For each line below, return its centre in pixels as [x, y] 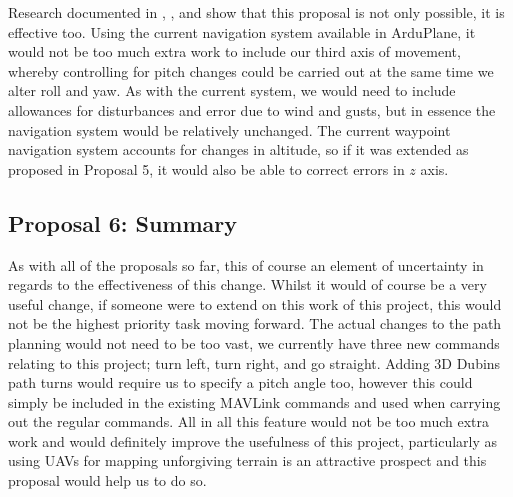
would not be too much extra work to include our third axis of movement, [234, 51]
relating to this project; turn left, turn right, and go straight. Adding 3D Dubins [254, 362]
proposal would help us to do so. [107, 480]
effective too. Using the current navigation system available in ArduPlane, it [242, 31]
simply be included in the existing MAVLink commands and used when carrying [254, 401]
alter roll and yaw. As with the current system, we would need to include [232, 90]
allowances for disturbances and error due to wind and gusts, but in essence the [252, 109]
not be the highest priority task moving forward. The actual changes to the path [255, 323]
